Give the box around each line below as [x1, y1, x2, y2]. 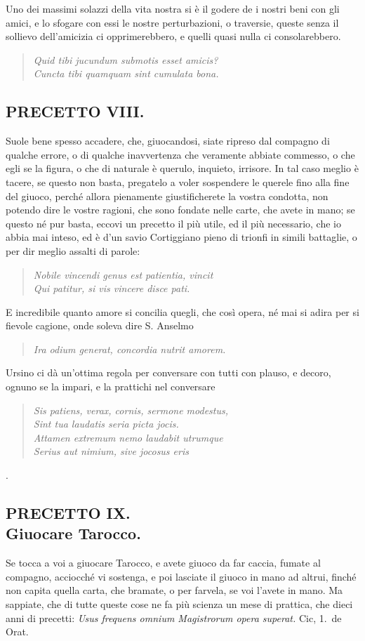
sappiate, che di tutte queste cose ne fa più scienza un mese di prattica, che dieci [6, 597, 353, 612]
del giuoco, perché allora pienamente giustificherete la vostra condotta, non [6, 188, 328, 203]
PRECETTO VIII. [6, 100, 145, 122]
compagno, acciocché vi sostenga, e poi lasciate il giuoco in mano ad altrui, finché [6, 569, 357, 583]
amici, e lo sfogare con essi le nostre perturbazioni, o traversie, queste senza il [6, 15, 339, 29]
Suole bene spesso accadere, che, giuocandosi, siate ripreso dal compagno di [6, 133, 330, 148]
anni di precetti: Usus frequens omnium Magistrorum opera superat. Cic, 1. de [6, 610, 342, 625]
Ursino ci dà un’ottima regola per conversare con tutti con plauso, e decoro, [6, 365, 331, 380]
